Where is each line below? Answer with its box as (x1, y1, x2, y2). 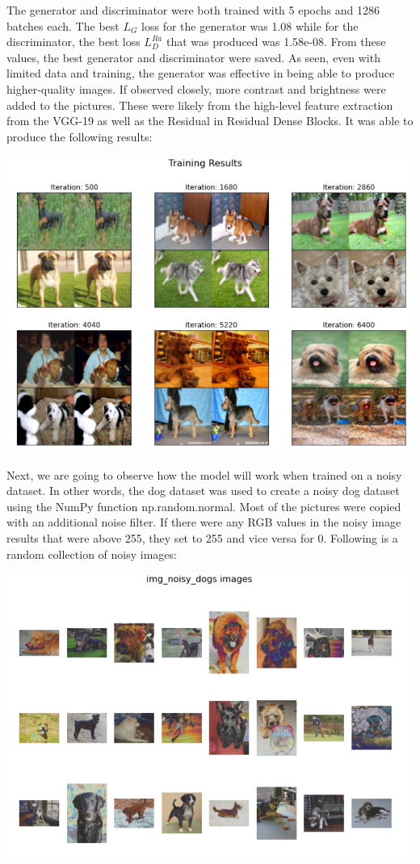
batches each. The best (6, 17, 120, 34)
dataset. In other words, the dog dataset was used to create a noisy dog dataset (6, 482, 400, 499)
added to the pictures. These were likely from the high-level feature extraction (6, 96, 393, 113)
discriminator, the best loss (6, 33, 141, 50)
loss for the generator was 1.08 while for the (141, 17, 359, 34)
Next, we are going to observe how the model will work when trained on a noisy (6, 466, 402, 483)
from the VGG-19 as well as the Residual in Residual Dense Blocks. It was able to (6, 112, 414, 129)
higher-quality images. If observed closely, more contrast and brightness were (6, 80, 386, 97)
